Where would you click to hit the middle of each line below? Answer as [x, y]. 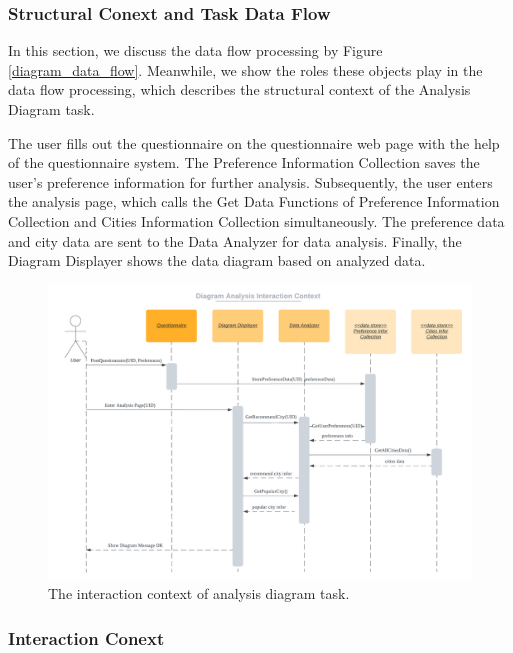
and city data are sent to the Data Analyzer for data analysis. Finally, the [235, 240]
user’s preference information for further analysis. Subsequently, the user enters [250, 181]
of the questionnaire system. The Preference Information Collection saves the [244, 162]
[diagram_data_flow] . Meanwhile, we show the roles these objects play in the [245, 69]
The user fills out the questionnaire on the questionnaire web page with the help [254, 142]
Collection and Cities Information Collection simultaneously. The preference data [256, 220]
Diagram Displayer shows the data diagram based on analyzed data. [217, 260]
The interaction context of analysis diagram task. [199, 593]
